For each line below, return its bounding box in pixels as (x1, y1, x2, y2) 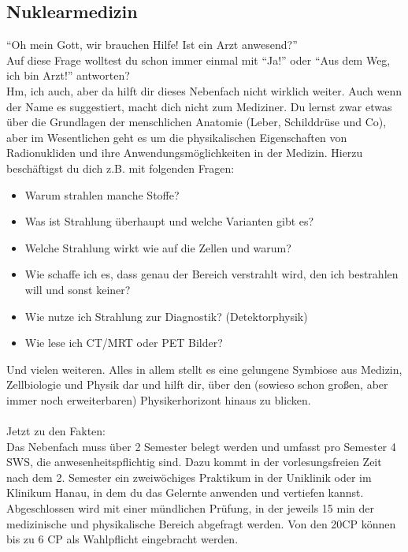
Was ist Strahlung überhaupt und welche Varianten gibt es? (24, 213, 314, 229)
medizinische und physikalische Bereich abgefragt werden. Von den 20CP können (6, 515, 396, 531)
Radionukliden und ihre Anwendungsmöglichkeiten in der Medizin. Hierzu (6, 144, 363, 161)
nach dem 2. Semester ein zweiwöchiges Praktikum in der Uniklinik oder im (6, 468, 372, 485)
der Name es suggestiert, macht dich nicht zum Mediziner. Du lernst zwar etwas (6, 98, 392, 114)
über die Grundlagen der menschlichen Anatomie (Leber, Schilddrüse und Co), (6, 114, 387, 130)
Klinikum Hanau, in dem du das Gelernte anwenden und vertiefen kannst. (6, 484, 364, 501)
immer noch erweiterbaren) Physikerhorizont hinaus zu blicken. (6, 391, 311, 408)
